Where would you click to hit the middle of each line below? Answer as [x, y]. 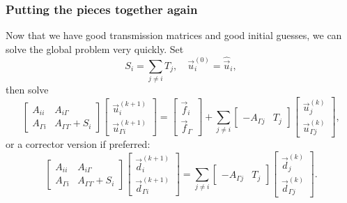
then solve [27, 90]
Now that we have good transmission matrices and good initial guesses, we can [174, 35]
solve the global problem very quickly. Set [95, 48]
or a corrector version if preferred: [78, 144]
